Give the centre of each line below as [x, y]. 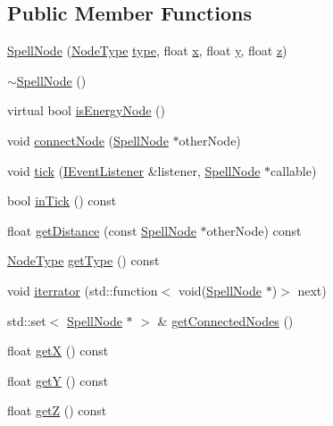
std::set [27, 320]
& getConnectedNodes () [225, 320]
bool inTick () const [62, 200]
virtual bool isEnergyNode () [86, 110]
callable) [294, 170]
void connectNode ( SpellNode [88, 140]
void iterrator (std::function [83, 290]
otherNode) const [254, 230]
